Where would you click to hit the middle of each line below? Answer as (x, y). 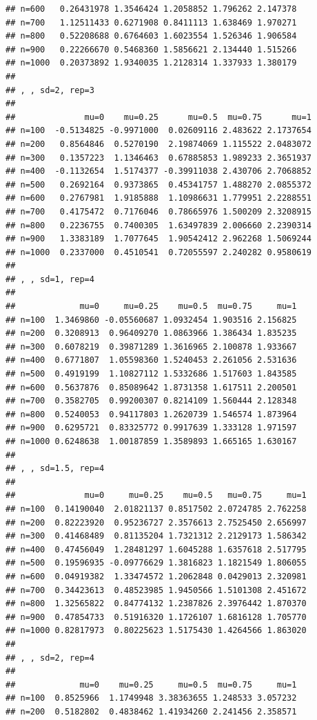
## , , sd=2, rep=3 (50, 90)
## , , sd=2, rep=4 (50, 658)
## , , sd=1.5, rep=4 (55, 469)
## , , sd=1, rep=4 (50, 279)
